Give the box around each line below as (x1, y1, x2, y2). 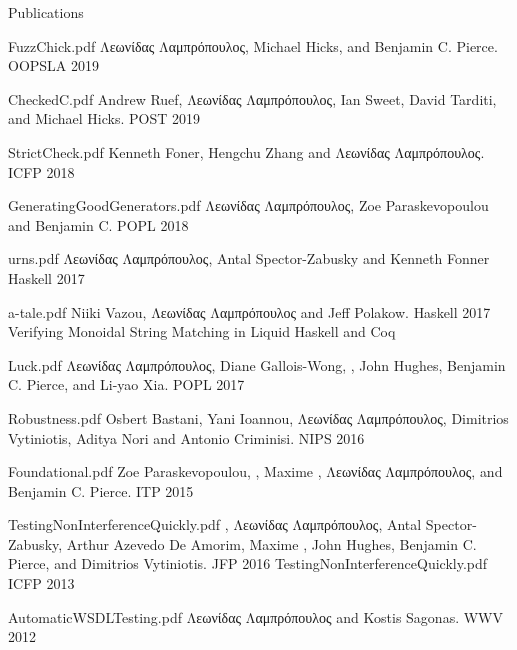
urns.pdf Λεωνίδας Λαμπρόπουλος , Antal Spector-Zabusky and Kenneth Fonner (8, 248, 490, 269)
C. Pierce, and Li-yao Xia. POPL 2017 (8, 374, 245, 395)
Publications (8, 2, 84, 22)
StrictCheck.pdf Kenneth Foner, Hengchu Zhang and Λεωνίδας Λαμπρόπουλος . (8, 141, 485, 162)
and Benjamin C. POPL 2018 (8, 214, 189, 235)
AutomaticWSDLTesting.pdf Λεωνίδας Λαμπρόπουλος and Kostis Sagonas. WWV (8, 606, 504, 627)
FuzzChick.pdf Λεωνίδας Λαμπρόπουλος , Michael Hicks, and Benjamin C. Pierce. (8, 35, 498, 56)
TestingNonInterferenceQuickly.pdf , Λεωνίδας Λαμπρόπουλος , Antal (8, 514, 422, 535)
